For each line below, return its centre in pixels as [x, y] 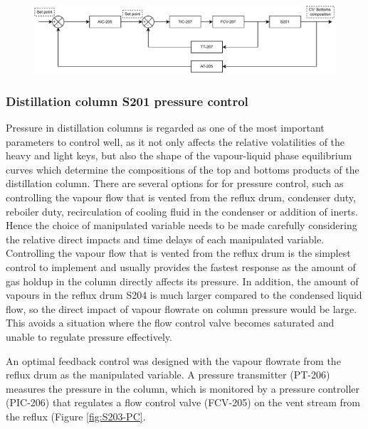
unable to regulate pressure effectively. [89, 336]
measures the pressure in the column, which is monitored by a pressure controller [183, 388]
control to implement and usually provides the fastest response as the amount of [181, 266]
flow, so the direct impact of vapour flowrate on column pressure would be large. [182, 308]
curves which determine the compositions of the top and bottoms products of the [183, 169]
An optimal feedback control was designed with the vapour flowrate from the [173, 360]
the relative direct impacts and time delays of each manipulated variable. [165, 239]
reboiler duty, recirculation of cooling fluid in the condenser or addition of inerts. [182, 211]
